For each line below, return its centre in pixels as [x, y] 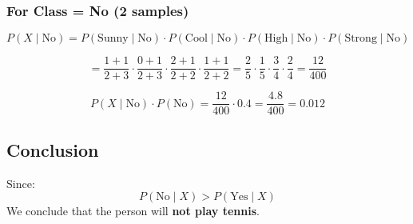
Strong [361, 39]
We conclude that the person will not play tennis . [133, 211]
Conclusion [53, 149]
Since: [21, 183]
